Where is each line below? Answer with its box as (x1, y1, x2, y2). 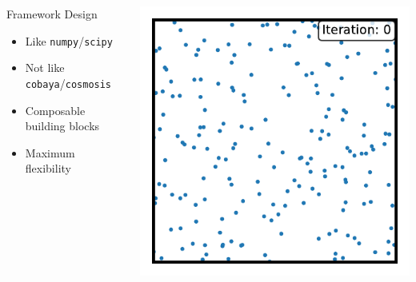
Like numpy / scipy (25, 32, 113, 49)
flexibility (25, 160, 71, 177)
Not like (25, 59, 65, 76)
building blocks (25, 117, 100, 134)
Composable (25, 101, 86, 118)
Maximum (25, 144, 75, 161)
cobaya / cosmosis (25, 74, 112, 91)
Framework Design (6, 6, 98, 22)
